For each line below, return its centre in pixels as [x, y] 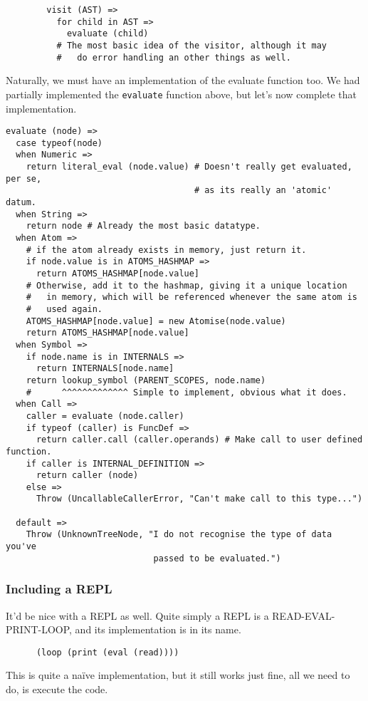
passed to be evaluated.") [217, 558]
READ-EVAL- [304, 615]
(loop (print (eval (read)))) [107, 652]
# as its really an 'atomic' [263, 191]
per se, [24, 178]
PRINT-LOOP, [39, 629]
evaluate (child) [107, 34]
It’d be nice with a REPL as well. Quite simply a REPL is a [137, 615]
